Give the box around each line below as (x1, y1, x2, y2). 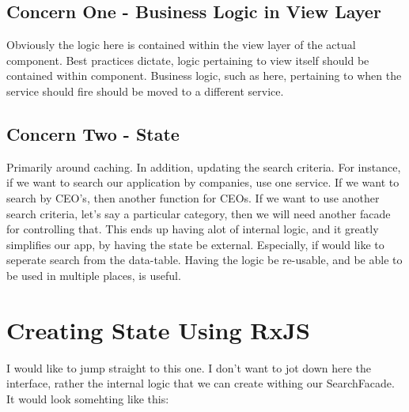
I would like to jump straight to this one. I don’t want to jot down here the (6, 359, 372, 376)
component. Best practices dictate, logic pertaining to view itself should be (6, 51, 369, 68)
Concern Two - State (6, 121, 180, 146)
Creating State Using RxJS (6, 313, 310, 346)
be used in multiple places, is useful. (6, 266, 181, 283)
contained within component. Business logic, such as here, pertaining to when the (6, 67, 402, 84)
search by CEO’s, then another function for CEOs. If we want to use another (6, 189, 380, 206)
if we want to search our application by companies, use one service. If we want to (6, 174, 400, 191)
